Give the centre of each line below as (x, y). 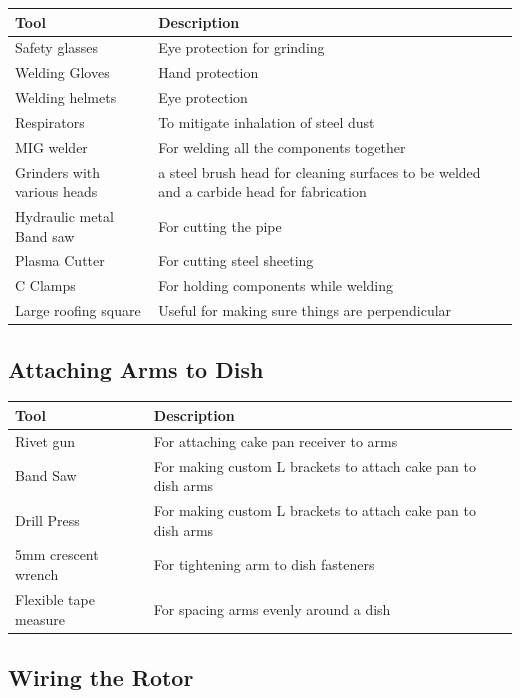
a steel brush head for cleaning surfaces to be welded (319, 171)
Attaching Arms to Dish (136, 368)
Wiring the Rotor (101, 677)
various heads (56, 191)
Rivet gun (45, 440)
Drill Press (47, 519)
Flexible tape (55, 598)
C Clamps (45, 285)
